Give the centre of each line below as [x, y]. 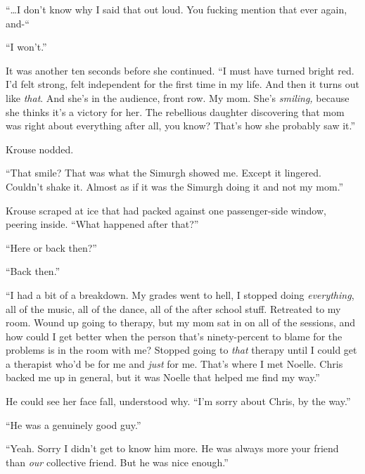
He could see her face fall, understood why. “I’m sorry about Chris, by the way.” [178, 401]
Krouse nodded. [40, 149]
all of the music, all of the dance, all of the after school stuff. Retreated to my [173, 308]
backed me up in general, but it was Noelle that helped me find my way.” [163, 377]
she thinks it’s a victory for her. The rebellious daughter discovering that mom [175, 111]
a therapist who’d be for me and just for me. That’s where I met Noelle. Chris [174, 363]
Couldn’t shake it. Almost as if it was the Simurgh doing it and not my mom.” [175, 186]
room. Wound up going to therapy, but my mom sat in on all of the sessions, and [181, 322]
